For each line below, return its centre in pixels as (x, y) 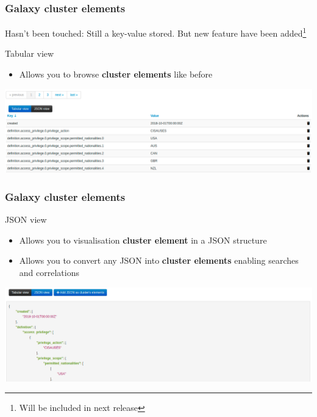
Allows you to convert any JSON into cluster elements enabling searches (159, 260)
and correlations (49, 273)
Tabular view (30, 53)
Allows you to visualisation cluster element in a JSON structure (143, 240)
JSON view (26, 219)
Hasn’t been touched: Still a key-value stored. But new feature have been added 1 (156, 32)
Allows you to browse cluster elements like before (116, 74)
